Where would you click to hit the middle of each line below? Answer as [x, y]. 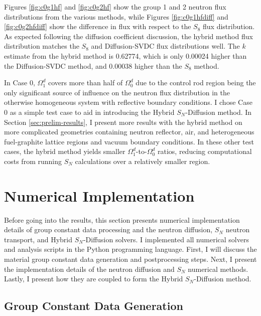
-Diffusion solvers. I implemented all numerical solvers [166, 239]
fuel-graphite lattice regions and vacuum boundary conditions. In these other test [129, 141]
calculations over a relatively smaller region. [143, 161]
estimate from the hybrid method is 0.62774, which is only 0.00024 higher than [125, 55]
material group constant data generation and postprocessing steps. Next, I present [130, 259]
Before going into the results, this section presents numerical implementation [122, 219]
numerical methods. [218, 269]
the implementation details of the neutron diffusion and [89, 269]
